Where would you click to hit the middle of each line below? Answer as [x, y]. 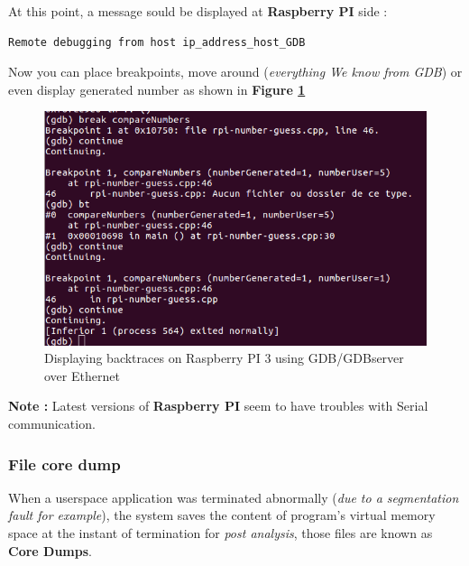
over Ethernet [82, 375]
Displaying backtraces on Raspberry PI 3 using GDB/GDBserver [224, 358]
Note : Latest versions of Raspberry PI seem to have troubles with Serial [218, 406]
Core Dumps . [50, 550]
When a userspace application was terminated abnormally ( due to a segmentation [234, 497]
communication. [52, 424]
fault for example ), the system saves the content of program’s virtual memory [222, 515]
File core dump [64, 464]
